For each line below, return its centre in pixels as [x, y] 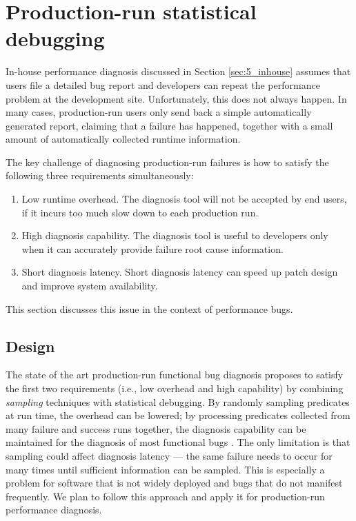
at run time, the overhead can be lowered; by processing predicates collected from [178, 415]
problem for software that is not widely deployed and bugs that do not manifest [174, 483]
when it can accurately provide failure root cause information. [152, 248]
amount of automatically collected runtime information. [123, 139]
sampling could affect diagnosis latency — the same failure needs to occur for [169, 455]
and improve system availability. [90, 286]
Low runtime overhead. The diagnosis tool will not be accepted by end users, [184, 199]
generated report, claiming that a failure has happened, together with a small [169, 125]
